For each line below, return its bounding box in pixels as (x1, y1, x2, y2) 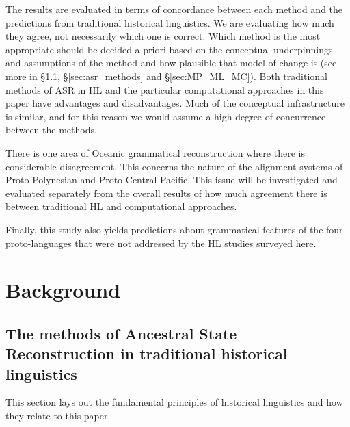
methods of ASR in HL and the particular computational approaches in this (5, 82, 324, 96)
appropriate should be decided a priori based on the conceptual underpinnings (5, 42, 333, 56)
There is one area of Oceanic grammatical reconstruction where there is (5, 145, 305, 159)
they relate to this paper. (5, 409, 111, 423)
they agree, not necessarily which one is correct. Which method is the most (5, 29, 321, 43)
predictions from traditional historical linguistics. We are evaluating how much (5, 15, 334, 29)
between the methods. (5, 122, 97, 137)
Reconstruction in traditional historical (5, 343, 288, 364)
